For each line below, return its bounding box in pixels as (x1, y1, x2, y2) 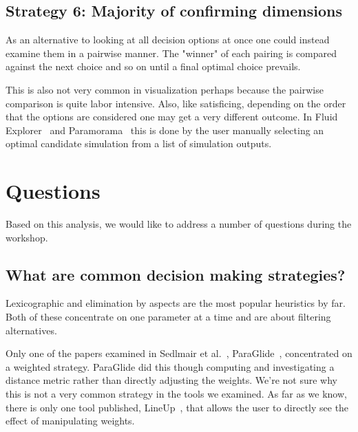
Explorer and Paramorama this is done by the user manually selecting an (6, 122, 324, 137)
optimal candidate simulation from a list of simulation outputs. (6, 136, 272, 151)
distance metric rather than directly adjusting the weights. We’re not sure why (6, 373, 337, 387)
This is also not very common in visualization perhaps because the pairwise (6, 82, 324, 96)
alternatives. (6, 323, 57, 337)
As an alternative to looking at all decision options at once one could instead (6, 32, 330, 47)
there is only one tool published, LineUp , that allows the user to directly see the (6, 400, 349, 414)
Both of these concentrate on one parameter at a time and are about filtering (6, 310, 331, 324)
